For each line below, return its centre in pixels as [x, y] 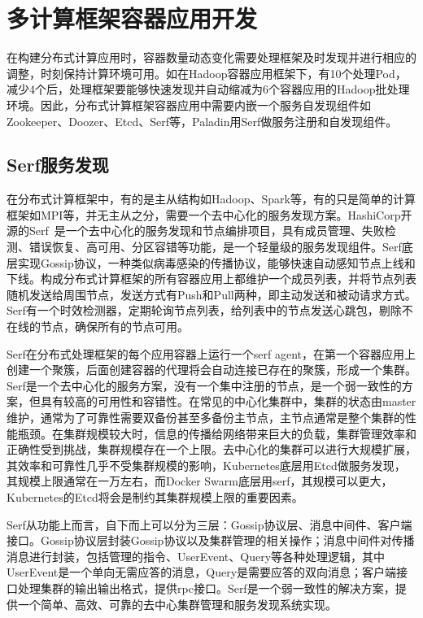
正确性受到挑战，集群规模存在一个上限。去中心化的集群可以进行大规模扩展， [211, 449]
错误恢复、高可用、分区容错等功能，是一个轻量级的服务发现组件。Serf [215, 247]
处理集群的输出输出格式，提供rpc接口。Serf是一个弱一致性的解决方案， [206, 588]
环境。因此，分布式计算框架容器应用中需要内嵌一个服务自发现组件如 [189, 104]
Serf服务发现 [58, 165]
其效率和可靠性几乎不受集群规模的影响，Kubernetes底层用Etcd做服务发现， [206, 465]
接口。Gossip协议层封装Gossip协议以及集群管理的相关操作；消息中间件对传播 [211, 540]
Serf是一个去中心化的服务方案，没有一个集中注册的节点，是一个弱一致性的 [204, 385]
